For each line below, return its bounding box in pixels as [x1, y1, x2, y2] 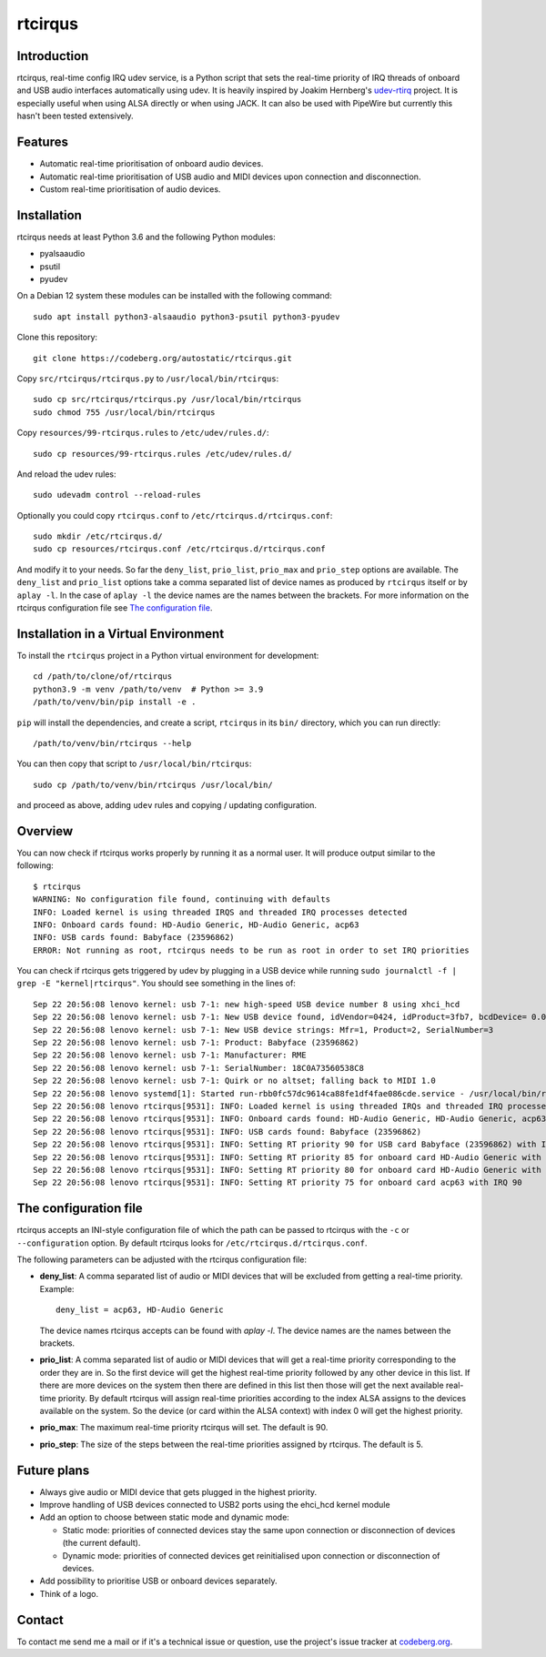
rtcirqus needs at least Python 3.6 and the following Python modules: [16, 231, 277, 242]
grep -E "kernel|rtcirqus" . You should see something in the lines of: [16, 978, 296, 989]
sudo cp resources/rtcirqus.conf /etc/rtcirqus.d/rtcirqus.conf [33, 544, 327, 554]
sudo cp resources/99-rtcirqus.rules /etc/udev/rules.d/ [33, 449, 293, 459]
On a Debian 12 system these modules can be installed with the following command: [16, 290, 332, 301]
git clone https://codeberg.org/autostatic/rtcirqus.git [33, 353, 293, 363]
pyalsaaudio [39, 248, 86, 259]
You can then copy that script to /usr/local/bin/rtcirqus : [16, 758, 252, 769]
